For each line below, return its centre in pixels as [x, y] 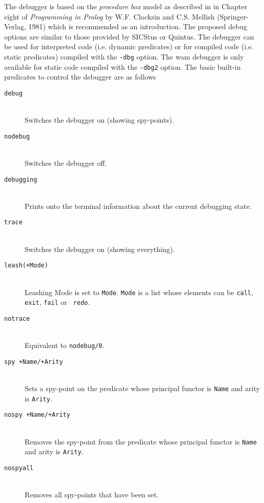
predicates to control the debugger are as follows [80, 77]
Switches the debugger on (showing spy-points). [99, 120]
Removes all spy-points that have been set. [92, 495]
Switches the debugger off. [66, 162]
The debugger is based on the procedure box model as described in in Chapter [126, 6]
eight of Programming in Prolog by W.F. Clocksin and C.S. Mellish [109, 16]
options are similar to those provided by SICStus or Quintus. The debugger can [129, 36]
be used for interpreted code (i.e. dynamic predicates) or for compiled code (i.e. [129, 46]
